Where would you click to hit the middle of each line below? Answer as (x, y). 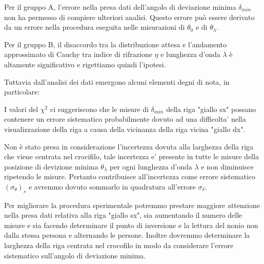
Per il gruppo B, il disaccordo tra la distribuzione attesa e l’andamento (116, 44)
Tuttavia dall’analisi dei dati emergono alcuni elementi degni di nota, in (117, 81)
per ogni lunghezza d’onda (151, 166)
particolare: (22, 92)
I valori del (21, 109)
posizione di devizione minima (51, 166)
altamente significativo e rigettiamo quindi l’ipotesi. (85, 64)
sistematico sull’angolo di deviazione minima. (75, 255)
